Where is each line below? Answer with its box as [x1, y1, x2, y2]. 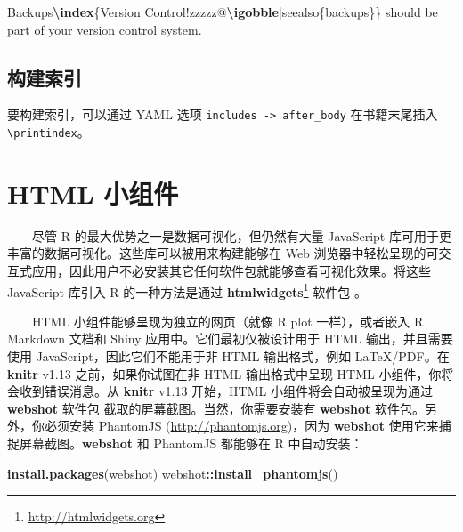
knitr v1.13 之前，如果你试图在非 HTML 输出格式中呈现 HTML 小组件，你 [7, 364, 442, 383]
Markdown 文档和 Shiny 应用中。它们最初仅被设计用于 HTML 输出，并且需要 [7, 329, 453, 348]
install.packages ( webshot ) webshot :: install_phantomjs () [7, 463, 338, 482]
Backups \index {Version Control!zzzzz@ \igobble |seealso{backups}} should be [7, 3, 438, 20]
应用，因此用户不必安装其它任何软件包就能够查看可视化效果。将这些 [31, 262, 431, 280]
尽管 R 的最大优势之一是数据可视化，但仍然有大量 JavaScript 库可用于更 [32, 226, 451, 245]
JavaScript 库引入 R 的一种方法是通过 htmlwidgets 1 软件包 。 [7, 279, 367, 301]
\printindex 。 [7, 123, 90, 141]
